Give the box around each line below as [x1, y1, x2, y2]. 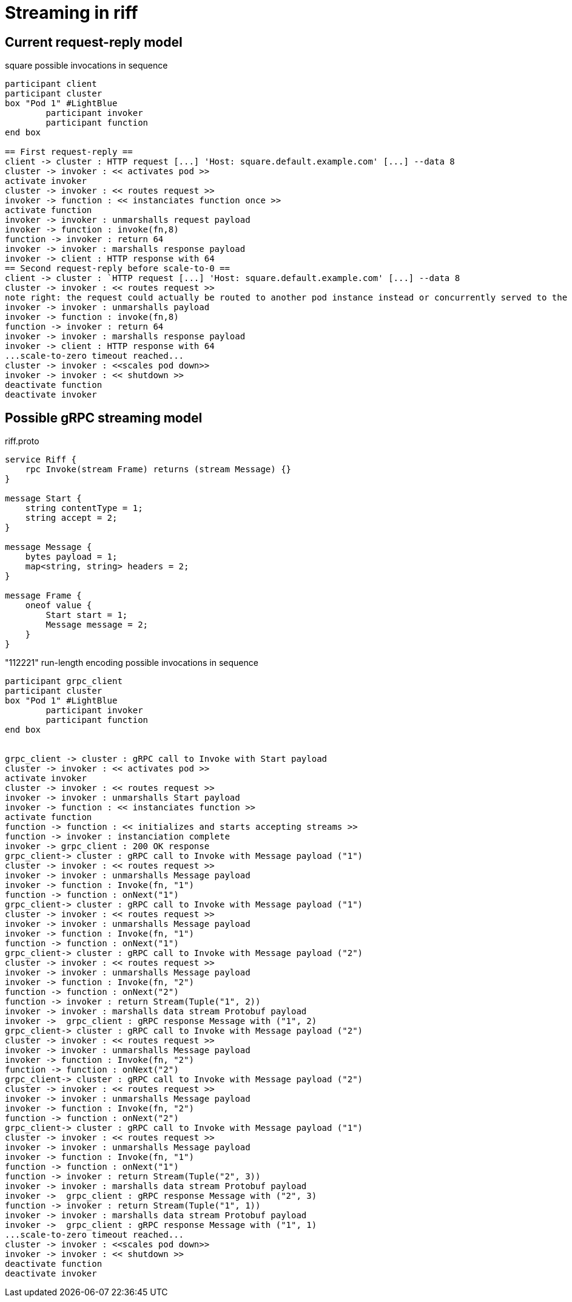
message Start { [5, 493, 82, 504]
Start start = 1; [45, 610, 128, 620]
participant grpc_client [5, 676, 123, 687]
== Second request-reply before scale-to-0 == [5, 263, 230, 274]
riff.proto [5, 436, 39, 447]
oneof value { [25, 600, 92, 611]
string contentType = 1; [25, 503, 143, 514]
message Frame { [5, 591, 82, 601]
